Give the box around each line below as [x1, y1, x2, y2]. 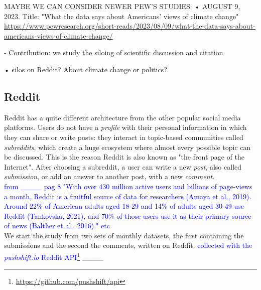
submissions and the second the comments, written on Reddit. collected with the [4, 240, 252, 250]
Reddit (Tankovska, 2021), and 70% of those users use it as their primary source [4, 210, 251, 221]
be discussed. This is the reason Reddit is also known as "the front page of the [4, 152, 245, 162]
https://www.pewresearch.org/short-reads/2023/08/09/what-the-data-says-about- [4, 21, 255, 31]
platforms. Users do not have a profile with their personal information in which [4, 122, 247, 132]
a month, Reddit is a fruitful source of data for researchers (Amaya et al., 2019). [4, 191, 251, 201]
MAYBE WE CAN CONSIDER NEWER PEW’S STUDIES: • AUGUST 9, [4, 1, 240, 11]
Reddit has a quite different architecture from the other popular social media [4, 112, 241, 122]
